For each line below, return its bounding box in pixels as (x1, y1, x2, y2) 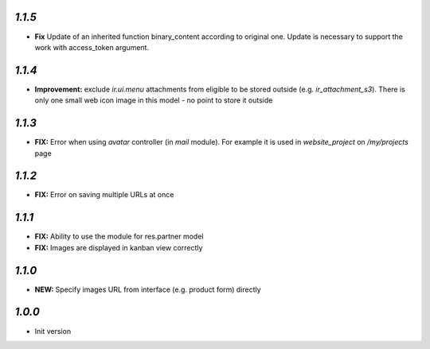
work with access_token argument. (34, 42, 150, 52)
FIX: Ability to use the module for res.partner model (34, 231, 204, 242)
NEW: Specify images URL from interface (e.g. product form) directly (34, 285, 262, 294)
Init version (34, 326, 72, 335)
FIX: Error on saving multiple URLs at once (34, 190, 174, 200)
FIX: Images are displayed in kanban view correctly (34, 242, 203, 252)
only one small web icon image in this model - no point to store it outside (34, 95, 273, 105)
